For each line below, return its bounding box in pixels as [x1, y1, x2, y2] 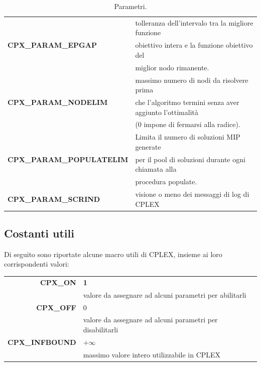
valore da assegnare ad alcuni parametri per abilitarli [83, 289, 246, 300]
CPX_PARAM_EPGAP [8, 40, 97, 50]
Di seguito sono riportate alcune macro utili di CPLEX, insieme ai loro [4, 249, 222, 259]
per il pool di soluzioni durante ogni [135, 154, 245, 164]
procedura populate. [135, 176, 197, 187]
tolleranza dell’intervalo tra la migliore [135, 17, 253, 28]
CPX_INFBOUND [8, 336, 76, 347]
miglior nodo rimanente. [135, 62, 209, 72]
